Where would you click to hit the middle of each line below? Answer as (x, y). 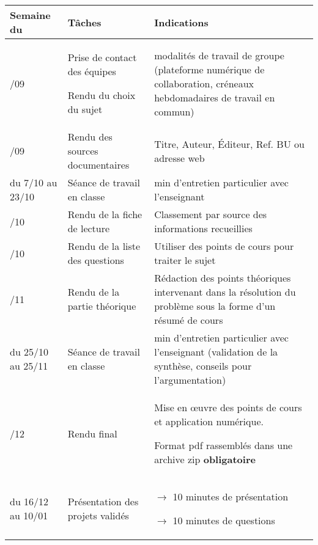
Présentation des (103, 501)
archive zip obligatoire (205, 459)
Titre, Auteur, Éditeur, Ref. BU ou (229, 144)
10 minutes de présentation (231, 496)
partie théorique (102, 306)
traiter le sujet (185, 260)
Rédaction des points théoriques (223, 278)
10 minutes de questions (224, 520)
